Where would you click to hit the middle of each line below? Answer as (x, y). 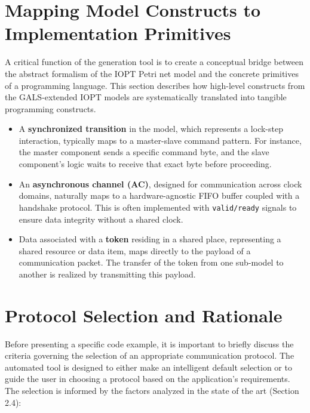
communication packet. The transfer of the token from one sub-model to (151, 262)
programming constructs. (50, 108)
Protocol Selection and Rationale (144, 315)
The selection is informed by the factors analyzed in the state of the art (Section (152, 390)
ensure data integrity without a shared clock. (101, 219)
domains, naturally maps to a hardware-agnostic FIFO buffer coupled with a (159, 195)
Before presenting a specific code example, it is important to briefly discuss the (149, 343)
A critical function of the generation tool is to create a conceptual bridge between (154, 62)
